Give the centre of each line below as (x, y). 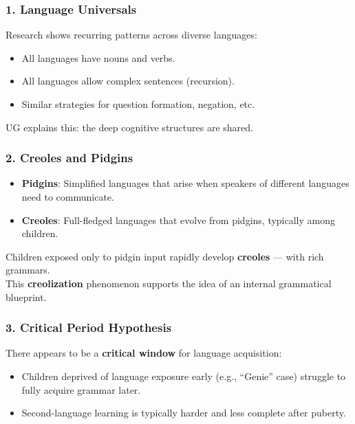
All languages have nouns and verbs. (98, 57)
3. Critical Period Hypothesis (89, 327)
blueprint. (26, 297)
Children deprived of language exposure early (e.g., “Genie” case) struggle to (184, 376)
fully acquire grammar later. (81, 389)
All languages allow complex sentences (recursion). (128, 81)
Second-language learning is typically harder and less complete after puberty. (184, 413)
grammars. (28, 270)
